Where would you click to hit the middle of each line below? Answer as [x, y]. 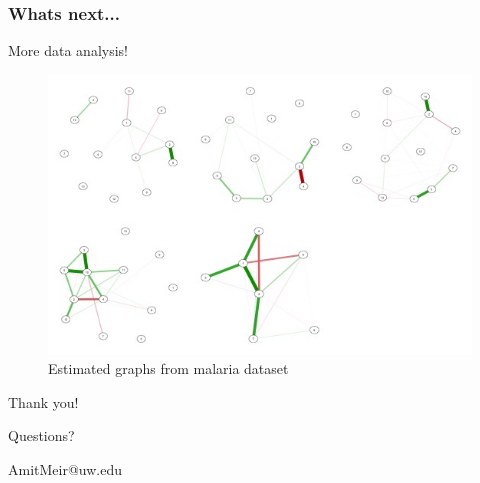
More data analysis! [68, 50]
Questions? [41, 435]
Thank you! [43, 401]
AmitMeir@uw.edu [65, 469]
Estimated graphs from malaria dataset [168, 368]
